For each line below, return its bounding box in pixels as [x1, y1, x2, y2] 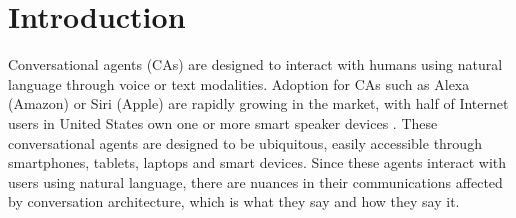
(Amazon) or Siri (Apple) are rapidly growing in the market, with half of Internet [8, 93, 509, 114]
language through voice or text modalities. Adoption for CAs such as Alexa [8, 73, 470, 94]
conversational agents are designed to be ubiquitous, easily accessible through [8, 132, 482, 153]
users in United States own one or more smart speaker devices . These [8, 112, 438, 133]
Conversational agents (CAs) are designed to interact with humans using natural [8, 54, 503, 75]
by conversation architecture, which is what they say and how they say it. [8, 191, 460, 212]
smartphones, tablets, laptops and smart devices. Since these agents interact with [8, 152, 507, 173]
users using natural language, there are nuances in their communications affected [8, 171, 503, 192]
